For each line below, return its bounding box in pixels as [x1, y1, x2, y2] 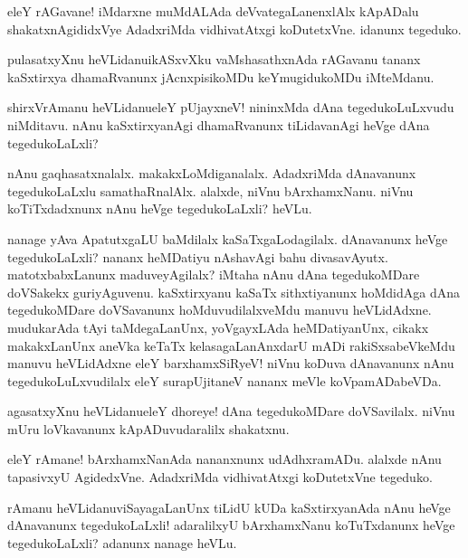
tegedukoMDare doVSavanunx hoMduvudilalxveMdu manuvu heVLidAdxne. [7, 300, 432, 319]
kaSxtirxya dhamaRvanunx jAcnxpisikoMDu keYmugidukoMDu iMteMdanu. [7, 67, 435, 86]
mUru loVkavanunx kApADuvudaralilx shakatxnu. [7, 419, 290, 438]
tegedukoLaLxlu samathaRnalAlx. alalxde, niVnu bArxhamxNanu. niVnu [7, 181, 414, 200]
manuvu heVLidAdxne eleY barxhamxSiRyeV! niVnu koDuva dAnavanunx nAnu [7, 354, 454, 373]
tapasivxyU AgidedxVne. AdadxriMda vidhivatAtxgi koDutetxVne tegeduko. [7, 468, 433, 487]
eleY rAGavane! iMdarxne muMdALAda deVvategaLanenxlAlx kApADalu [7, 2, 419, 20]
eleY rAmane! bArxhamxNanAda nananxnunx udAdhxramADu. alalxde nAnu [7, 449, 442, 468]
